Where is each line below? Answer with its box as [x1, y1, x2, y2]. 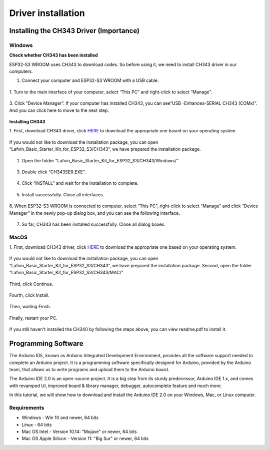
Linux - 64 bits [21, 422, 52, 428]
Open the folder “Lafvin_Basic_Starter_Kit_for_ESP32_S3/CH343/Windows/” [21, 157, 178, 163]
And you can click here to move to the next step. [9, 107, 109, 113]
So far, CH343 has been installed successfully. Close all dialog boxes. [21, 221, 165, 227]
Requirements [9, 404, 44, 411]
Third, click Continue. [9, 281, 53, 287]
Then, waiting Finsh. [9, 304, 51, 310]
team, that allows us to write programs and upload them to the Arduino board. [9, 366, 169, 372]
